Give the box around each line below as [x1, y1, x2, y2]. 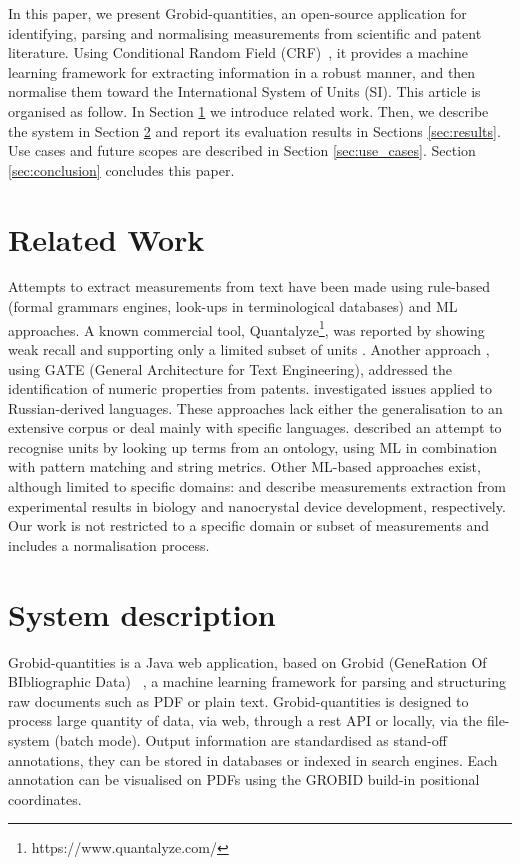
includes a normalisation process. [8, 534, 210, 555]
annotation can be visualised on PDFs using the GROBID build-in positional [8, 769, 480, 790]
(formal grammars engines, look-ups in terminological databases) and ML [8, 296, 458, 317]
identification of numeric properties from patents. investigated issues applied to [8, 378, 493, 399]
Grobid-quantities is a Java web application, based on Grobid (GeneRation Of [8, 651, 487, 672]
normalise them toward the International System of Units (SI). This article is [8, 81, 481, 102]
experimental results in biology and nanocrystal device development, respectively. [8, 495, 506, 516]
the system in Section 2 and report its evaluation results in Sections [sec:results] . [8, 120, 501, 141]
